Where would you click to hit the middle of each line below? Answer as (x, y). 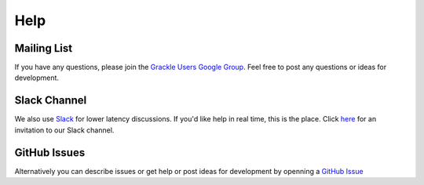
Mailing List (44, 48)
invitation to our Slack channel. (64, 130)
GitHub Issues (50, 152)
